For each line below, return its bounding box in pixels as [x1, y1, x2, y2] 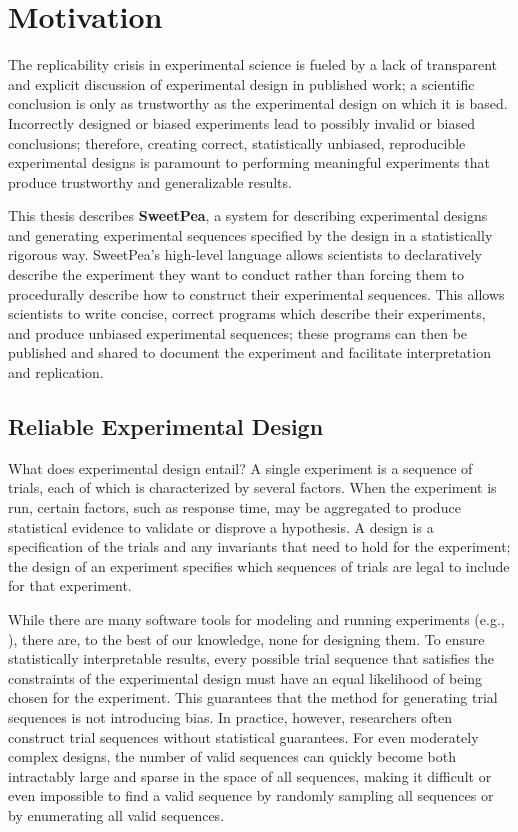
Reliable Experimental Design [8, 411, 324, 442]
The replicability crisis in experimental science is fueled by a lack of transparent [8, 54, 498, 75]
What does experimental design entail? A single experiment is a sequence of [8, 457, 473, 478]
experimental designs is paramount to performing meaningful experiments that [8, 152, 490, 173]
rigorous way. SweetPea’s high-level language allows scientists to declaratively [8, 244, 483, 265]
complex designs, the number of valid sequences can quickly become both [8, 746, 456, 767]
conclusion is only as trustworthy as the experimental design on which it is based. [8, 93, 508, 114]
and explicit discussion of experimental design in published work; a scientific [8, 73, 475, 94]
